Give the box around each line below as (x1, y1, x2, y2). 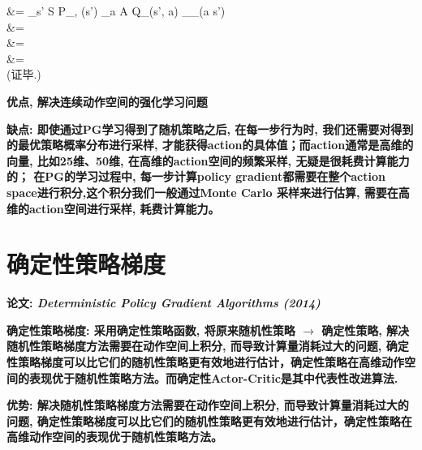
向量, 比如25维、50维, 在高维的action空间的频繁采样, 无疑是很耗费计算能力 (6, 152, 410, 169)
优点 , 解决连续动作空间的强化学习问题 (6, 92, 208, 109)
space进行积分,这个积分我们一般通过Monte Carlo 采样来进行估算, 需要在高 (6, 183, 410, 200)
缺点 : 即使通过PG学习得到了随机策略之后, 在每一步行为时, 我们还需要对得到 (6, 120, 414, 137)
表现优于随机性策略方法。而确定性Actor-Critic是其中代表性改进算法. (28, 369, 398, 386)
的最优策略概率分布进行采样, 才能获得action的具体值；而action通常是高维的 (6, 136, 414, 153)
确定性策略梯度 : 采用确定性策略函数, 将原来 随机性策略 (6, 321, 295, 338)
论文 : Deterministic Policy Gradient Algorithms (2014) (6, 294, 321, 311)
